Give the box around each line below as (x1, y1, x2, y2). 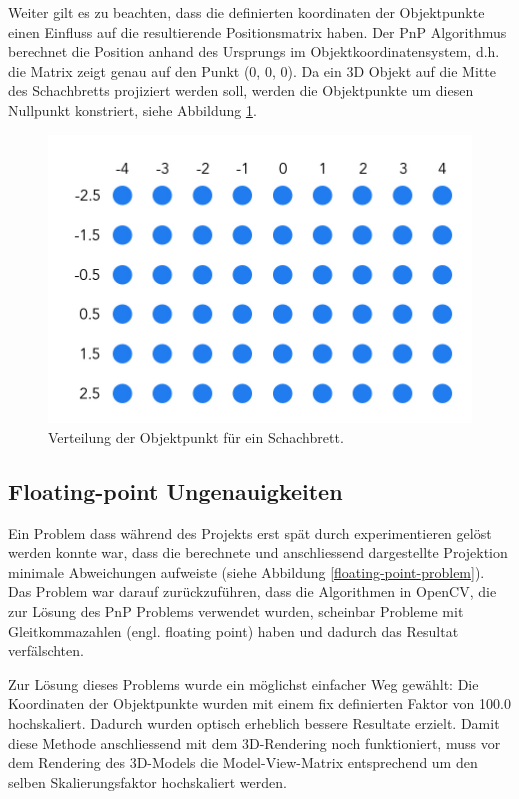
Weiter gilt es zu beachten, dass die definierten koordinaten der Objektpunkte (8, 2, 485, 22)
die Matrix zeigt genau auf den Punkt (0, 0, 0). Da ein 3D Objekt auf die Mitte (8, 60, 496, 81)
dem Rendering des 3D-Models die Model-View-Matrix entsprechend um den (8, 752, 478, 773)
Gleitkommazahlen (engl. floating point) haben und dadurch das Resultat (8, 620, 459, 641)
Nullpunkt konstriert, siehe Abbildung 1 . (8, 99, 257, 120)
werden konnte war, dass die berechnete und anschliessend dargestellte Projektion (8, 542, 508, 563)
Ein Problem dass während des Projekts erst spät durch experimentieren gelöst (8, 522, 492, 543)
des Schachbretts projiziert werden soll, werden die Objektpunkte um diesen (8, 80, 474, 101)
